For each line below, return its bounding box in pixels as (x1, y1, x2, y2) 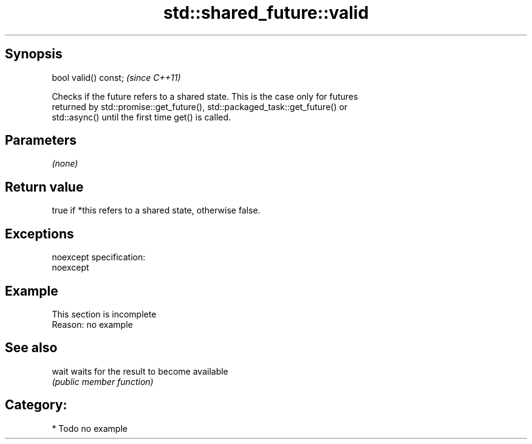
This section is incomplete (52, 308, 157, 319)
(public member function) (52, 376, 154, 387)
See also (5, 340, 58, 356)
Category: (5, 397, 67, 413)
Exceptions (5, 226, 74, 241)
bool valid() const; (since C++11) (52, 72, 181, 83)
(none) (52, 158, 78, 169)
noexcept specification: (52, 252, 146, 263)
